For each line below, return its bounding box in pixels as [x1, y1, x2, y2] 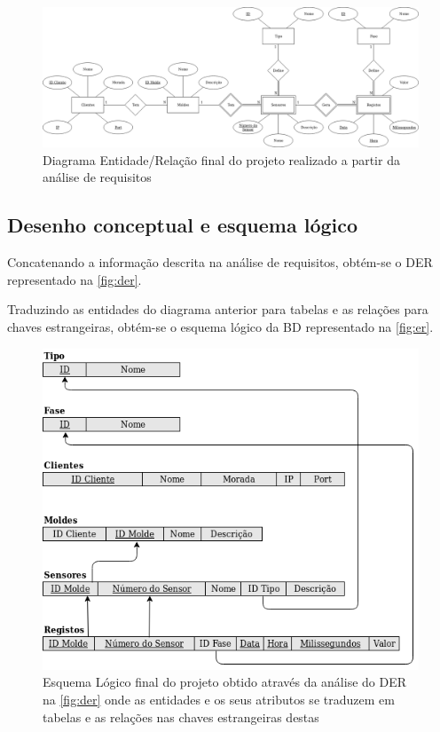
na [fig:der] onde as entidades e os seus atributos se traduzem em [43, 689, 395, 708]
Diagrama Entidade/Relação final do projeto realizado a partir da [43, 150, 400, 169]
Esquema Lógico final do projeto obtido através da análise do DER [43, 673, 407, 691]
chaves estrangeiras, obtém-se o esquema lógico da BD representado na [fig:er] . [7, 317, 434, 335]
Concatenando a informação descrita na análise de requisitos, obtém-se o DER [7, 253, 433, 272]
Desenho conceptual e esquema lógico [7, 211, 358, 239]
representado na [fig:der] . [7, 270, 142, 288]
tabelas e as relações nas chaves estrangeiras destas [43, 707, 319, 726]
